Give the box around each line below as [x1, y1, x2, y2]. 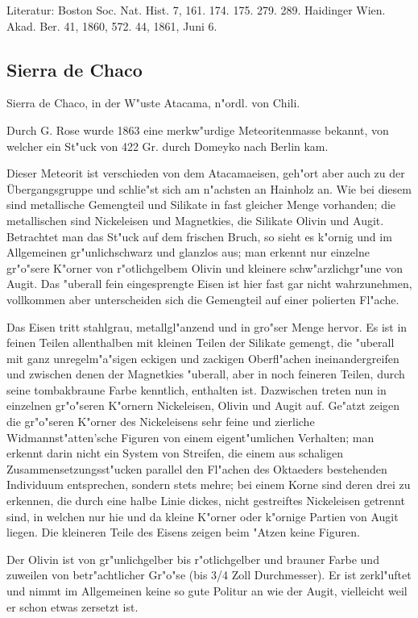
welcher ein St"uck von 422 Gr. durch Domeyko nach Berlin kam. [6, 137, 329, 154]
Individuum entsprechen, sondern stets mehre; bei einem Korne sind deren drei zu [6, 476, 411, 493]
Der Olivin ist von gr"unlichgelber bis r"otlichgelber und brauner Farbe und [6, 550, 379, 567]
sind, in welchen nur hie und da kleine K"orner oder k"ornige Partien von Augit [6, 507, 399, 524]
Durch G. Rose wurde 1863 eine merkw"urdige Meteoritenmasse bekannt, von [6, 121, 389, 138]
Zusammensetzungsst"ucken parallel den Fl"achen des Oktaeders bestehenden [6, 460, 387, 477]
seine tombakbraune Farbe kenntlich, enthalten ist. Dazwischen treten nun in [6, 381, 387, 398]
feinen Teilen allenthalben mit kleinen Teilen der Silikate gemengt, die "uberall [6, 334, 395, 351]
